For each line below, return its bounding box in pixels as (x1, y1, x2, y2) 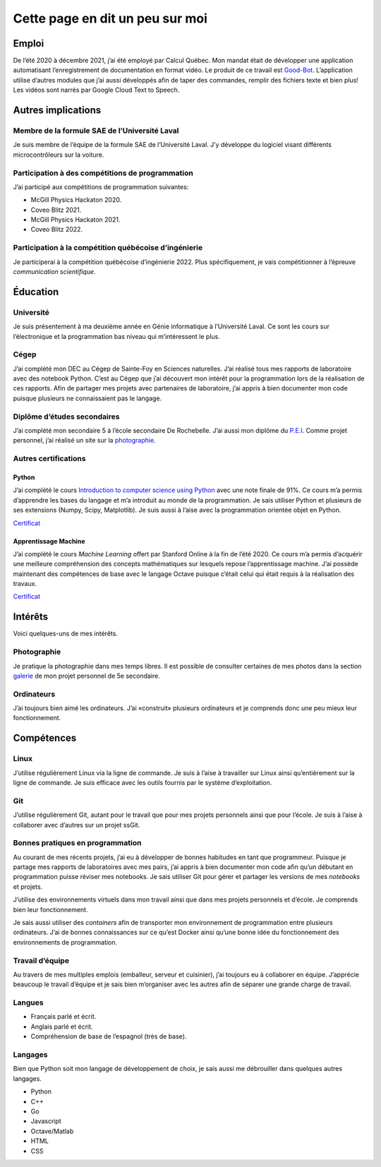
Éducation (13, 286, 59, 298)
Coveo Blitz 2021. (30, 205, 82, 214)
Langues (13, 998, 44, 1007)
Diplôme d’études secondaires (13, 412, 120, 421)
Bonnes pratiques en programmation (13, 838, 142, 848)
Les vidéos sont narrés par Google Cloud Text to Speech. (13, 85, 180, 95)
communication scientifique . (13, 268, 96, 276)
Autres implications (13, 104, 102, 116)
